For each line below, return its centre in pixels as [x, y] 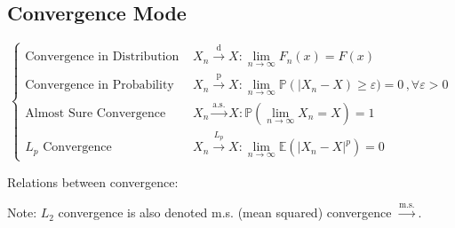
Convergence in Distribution [102, 57]
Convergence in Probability [100, 86]
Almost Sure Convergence [96, 113]
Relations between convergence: [93, 181]
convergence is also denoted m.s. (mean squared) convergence [225, 212]
